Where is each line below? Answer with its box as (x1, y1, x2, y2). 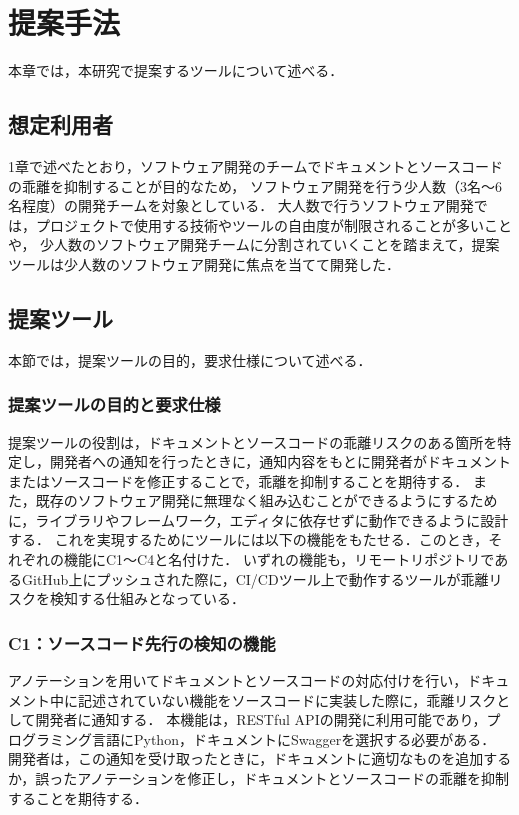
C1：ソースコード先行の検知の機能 (8, 630, 276, 655)
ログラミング (8, 728, 92, 749)
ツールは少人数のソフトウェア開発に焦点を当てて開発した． (8, 253, 400, 274)
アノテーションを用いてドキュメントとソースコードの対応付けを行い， (8, 670, 468, 691)
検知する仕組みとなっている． (49, 588, 245, 609)
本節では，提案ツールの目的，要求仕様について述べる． (8, 349, 372, 370)
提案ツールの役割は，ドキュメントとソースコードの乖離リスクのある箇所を (8, 431, 498, 452)
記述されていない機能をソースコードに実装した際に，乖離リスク (77, 689, 497, 710)
